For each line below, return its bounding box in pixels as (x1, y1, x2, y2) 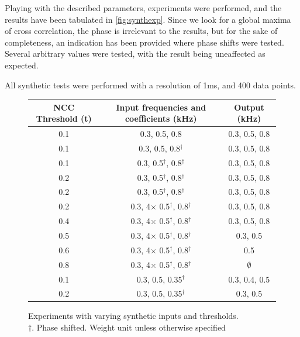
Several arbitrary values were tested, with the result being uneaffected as (5, 47, 265, 60)
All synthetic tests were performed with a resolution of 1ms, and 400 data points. (5, 78, 296, 91)
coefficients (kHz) (125, 112, 197, 125)
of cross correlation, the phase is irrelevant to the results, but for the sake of (5, 25, 278, 37)
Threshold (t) (36, 112, 92, 125)
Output (234, 101, 264, 113)
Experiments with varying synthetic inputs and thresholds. (28, 310, 239, 322)
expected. (5, 59, 39, 71)
